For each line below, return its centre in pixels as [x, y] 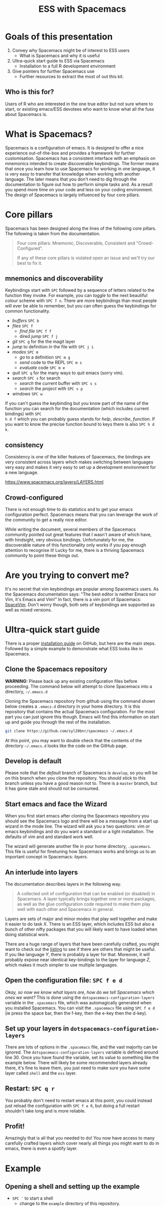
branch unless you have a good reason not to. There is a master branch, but [81, 784]
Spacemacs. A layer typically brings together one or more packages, [86, 899]
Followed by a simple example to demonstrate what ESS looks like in [74, 648]
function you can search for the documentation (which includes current [77, 409]
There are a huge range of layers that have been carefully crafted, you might [82, 944]
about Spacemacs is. [26, 114]
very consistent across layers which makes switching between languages [79, 462]
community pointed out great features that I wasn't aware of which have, [78, 535]
